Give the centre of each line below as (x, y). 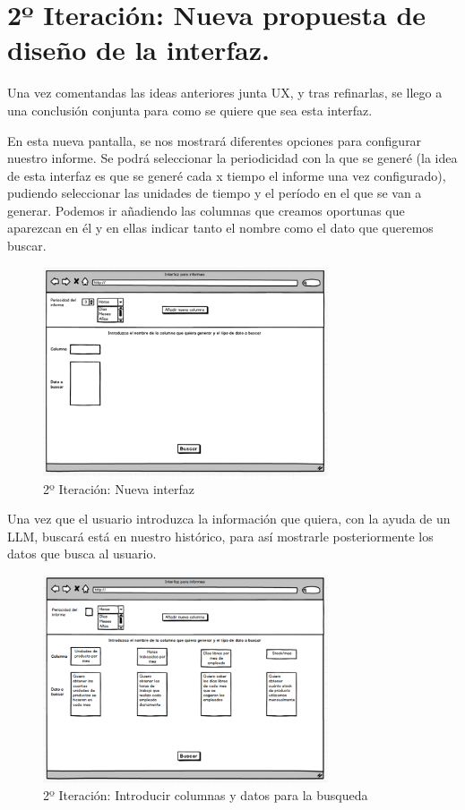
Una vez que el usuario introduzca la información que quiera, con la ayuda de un (229, 519)
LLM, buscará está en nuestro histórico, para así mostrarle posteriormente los (220, 536)
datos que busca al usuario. (82, 554)
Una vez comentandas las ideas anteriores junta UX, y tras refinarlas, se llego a (225, 93)
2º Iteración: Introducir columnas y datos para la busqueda (206, 795)
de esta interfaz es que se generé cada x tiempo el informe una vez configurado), (227, 175)
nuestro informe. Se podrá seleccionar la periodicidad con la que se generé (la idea (232, 158)
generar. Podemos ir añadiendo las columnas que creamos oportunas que (206, 210)
